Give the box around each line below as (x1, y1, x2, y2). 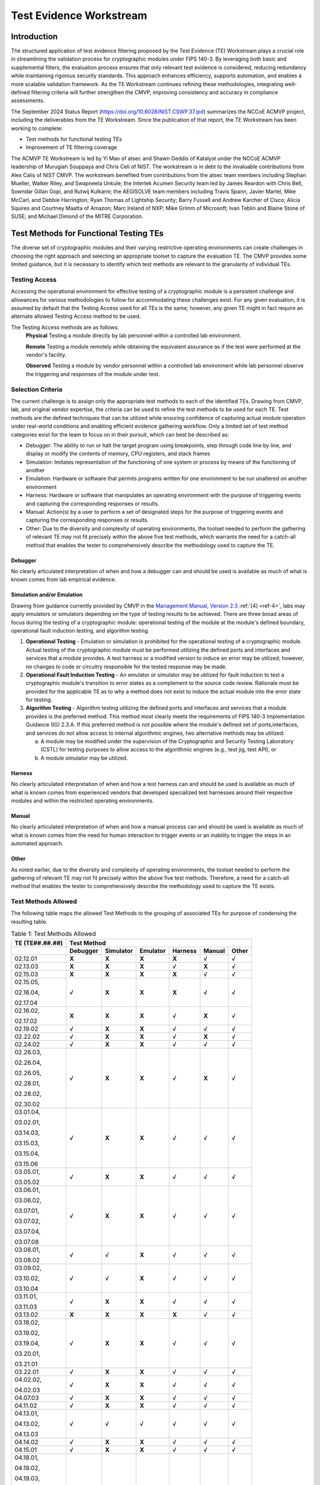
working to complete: (11, 125, 63, 132)
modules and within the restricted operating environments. (11, 797, 154, 804)
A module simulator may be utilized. (40, 754, 128, 762)
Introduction (11, 31, 58, 42)
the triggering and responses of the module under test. (25, 370, 160, 377)
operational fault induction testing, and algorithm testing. (11, 627, 149, 634)
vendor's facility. (25, 351, 66, 359)
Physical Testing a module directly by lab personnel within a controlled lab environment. (25, 332, 242, 339)
